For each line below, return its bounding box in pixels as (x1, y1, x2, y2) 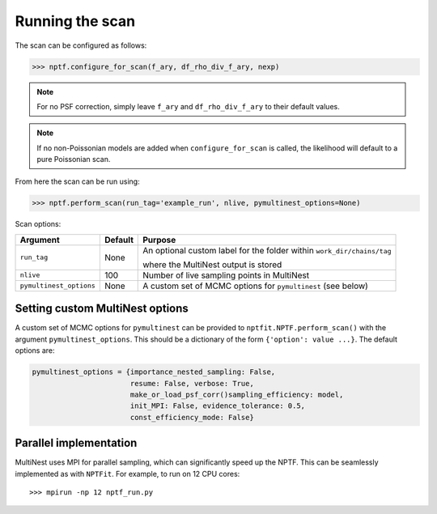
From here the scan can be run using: (15, 176, 141, 186)
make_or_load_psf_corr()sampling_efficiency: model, (129, 389, 344, 399)
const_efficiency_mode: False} (129, 413, 254, 422)
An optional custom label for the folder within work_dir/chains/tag (142, 244, 392, 256)
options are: (15, 346, 56, 355)
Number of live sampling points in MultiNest (142, 270, 310, 281)
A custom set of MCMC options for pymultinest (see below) (142, 280, 368, 291)
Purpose (142, 234, 176, 245)
